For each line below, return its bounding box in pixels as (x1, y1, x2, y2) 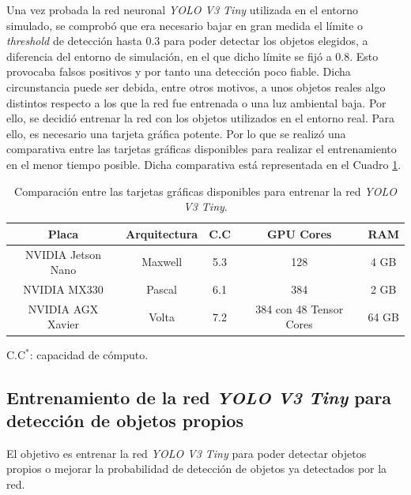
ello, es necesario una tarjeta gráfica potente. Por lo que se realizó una (6, 125, 346, 141)
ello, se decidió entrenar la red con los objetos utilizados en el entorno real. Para (6, 110, 395, 126)
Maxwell (141, 253, 183, 270)
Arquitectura (126, 225, 198, 242)
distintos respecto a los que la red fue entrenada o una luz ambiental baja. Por (6, 94, 386, 111)
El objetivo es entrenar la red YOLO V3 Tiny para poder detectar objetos (6, 444, 367, 461)
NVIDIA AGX (28, 300, 99, 317)
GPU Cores (266, 225, 332, 242)
